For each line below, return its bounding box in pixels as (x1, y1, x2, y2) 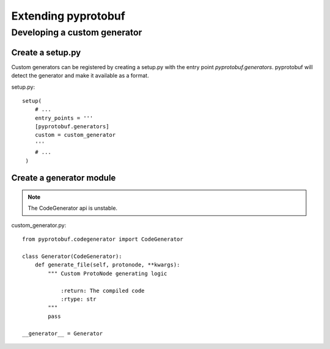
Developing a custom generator (11, 27, 142, 38)
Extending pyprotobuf (11, 9, 125, 23)
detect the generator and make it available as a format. (11, 72, 149, 79)
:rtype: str (61, 295, 97, 303)
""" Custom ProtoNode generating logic (48, 270, 167, 277)
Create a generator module (11, 173, 116, 183)
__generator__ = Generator (22, 330, 103, 337)
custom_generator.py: (11, 221, 67, 229)
